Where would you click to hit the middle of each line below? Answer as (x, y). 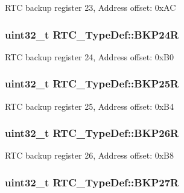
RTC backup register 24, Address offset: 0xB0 (89, 56)
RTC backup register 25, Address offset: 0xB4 (89, 106)
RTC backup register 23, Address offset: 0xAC (90, 7)
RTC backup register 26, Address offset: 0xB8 (89, 155)
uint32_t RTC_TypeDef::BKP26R (92, 133)
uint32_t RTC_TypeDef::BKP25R (92, 84)
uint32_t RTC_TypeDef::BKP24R (92, 34)
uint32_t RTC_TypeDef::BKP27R (92, 182)
